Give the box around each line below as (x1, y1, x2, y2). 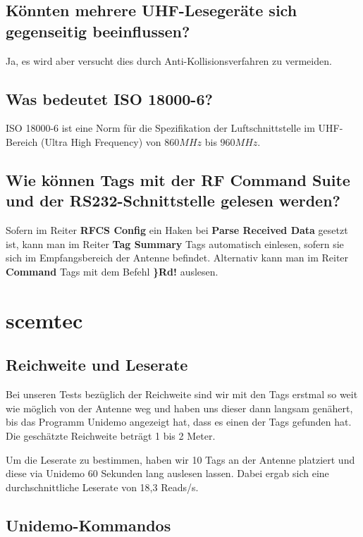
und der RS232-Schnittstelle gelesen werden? (6, 190, 340, 211)
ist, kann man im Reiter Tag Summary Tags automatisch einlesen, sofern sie (6, 236, 344, 251)
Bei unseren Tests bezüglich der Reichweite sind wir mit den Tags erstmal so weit (6, 387, 358, 402)
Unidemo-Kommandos (6, 514, 171, 536)
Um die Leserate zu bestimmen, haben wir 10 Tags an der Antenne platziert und (6, 452, 355, 467)
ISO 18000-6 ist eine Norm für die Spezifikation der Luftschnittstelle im (6, 121, 315, 135)
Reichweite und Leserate (6, 354, 188, 376)
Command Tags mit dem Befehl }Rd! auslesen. (6, 264, 219, 278)
